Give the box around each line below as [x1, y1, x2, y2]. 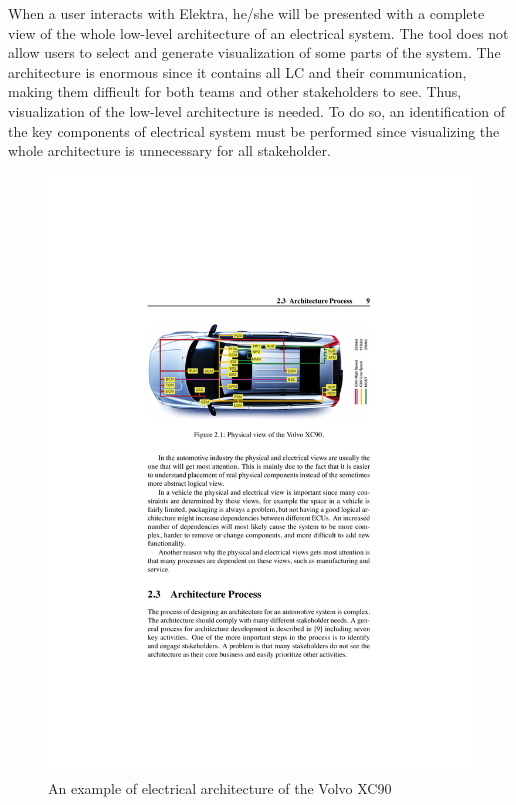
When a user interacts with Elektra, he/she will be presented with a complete [8, 3, 485, 23]
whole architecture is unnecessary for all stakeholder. [8, 140, 331, 161]
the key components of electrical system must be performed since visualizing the [8, 120, 500, 141]
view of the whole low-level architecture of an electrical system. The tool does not [8, 22, 509, 43]
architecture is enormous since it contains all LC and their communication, [8, 61, 467, 82]
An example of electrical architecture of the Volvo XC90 [48, 778, 392, 799]
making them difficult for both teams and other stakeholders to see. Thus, [8, 81, 462, 102]
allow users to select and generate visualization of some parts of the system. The [8, 42, 501, 63]
